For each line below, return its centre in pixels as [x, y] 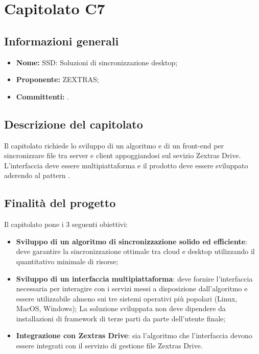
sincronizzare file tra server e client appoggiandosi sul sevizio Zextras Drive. [123, 155]
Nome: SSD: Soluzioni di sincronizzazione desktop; [97, 62]
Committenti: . [42, 96]
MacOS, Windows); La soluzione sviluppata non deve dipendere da [121, 308]
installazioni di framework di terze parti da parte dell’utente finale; [121, 318]
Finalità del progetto [60, 203]
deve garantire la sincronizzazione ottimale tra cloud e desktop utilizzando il [135, 251]
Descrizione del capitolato [74, 124]
